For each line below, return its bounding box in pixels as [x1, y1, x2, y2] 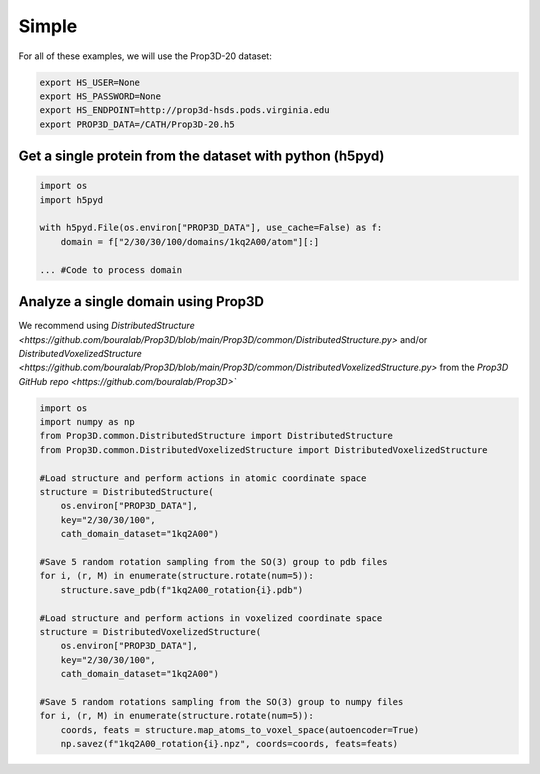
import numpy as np [39, 416, 135, 428]
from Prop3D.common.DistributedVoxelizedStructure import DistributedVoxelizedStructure [39, 444, 489, 455]
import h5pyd [39, 194, 104, 205]
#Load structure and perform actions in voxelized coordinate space [39, 612, 383, 624]
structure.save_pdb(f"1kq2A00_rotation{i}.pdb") [60, 584, 304, 595]
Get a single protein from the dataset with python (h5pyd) [18, 148, 385, 165]
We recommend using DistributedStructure [18, 320, 195, 332]
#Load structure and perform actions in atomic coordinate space [39, 472, 367, 484]
